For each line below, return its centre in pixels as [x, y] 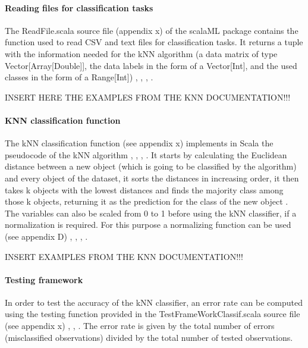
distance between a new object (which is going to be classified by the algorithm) [151, 166]
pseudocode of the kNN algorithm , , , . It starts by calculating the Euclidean [146, 154]
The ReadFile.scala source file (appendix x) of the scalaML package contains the [152, 30]
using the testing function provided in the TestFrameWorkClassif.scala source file [153, 314]
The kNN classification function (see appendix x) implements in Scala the [139, 143]
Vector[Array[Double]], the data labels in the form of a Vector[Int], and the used [151, 65]
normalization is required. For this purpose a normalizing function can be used [148, 225]
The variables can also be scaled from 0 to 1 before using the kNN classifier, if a [151, 213]
